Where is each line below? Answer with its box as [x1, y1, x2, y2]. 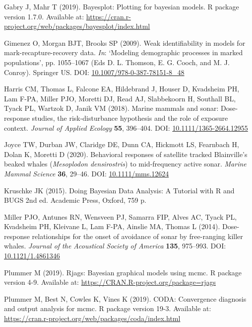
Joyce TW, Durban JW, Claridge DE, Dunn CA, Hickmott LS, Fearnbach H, [4, 139, 239, 150]
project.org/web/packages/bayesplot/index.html [4, 21, 150, 31]
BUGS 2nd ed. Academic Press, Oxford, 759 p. [4, 195, 146, 205]
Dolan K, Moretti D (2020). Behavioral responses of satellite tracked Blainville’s [4, 149, 248, 159]
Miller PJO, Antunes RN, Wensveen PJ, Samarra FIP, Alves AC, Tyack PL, [4, 211, 237, 222]
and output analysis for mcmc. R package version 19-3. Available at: [4, 303, 211, 314]
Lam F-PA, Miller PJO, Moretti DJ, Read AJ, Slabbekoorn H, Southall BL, [4, 93, 236, 103]
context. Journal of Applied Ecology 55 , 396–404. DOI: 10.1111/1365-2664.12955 [4, 122, 248, 133]
